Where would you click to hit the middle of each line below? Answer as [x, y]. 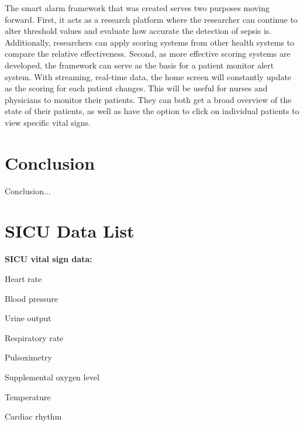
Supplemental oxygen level [52, 377]
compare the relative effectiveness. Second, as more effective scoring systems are [148, 54]
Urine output [28, 318]
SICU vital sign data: [49, 259]
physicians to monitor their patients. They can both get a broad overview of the [148, 99]
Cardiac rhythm [33, 416]
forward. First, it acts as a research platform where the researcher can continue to [151, 19]
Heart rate [23, 278]
